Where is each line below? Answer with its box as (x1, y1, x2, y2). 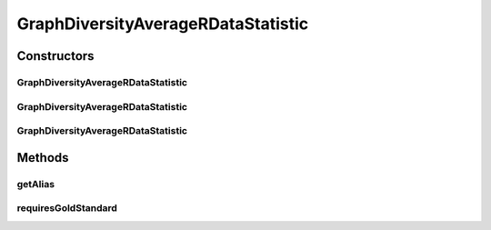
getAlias (16, 177, 55, 190)
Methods (16, 150, 69, 165)
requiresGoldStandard (16, 202, 118, 215)
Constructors (16, 48, 95, 64)
